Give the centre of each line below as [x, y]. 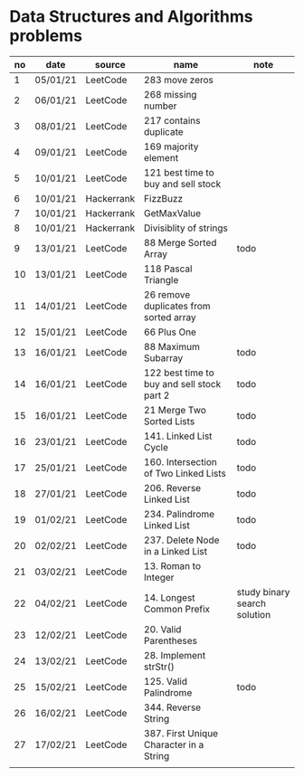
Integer [159, 577]
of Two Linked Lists [185, 473]
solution [254, 614]
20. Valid [162, 629]
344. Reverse [172, 707]
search [252, 603]
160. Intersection [180, 461]
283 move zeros [179, 80]
